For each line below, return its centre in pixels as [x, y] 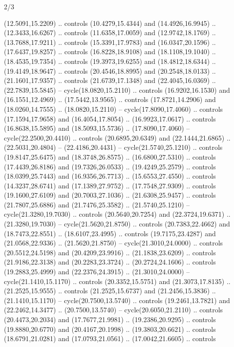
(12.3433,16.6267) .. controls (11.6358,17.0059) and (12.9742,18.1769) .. [110, 32]
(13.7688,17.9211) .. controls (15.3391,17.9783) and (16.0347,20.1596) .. [110, 42]
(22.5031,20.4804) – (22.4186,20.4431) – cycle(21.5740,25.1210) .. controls [113, 147]
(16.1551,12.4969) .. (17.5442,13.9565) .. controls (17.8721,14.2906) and [110, 99]
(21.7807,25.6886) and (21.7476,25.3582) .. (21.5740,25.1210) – [97, 204]
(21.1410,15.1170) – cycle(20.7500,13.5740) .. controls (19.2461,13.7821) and [117, 300]
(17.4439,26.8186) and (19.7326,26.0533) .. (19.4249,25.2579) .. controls [110, 166]
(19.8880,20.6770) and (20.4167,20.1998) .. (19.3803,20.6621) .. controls [110, 329]
